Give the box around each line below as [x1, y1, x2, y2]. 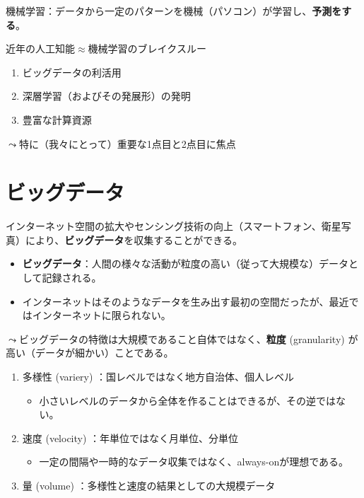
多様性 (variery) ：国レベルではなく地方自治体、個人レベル [22, 369, 295, 384]
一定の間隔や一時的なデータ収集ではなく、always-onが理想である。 [39, 454, 349, 469]
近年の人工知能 [6, 41, 75, 56]
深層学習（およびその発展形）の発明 [22, 88, 191, 103]
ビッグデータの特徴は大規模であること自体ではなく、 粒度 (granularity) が [18, 331, 358, 346]
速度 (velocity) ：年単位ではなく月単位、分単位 [22, 430, 239, 445]
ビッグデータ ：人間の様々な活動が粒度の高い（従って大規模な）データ [22, 256, 349, 271]
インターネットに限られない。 [32, 308, 171, 323]
